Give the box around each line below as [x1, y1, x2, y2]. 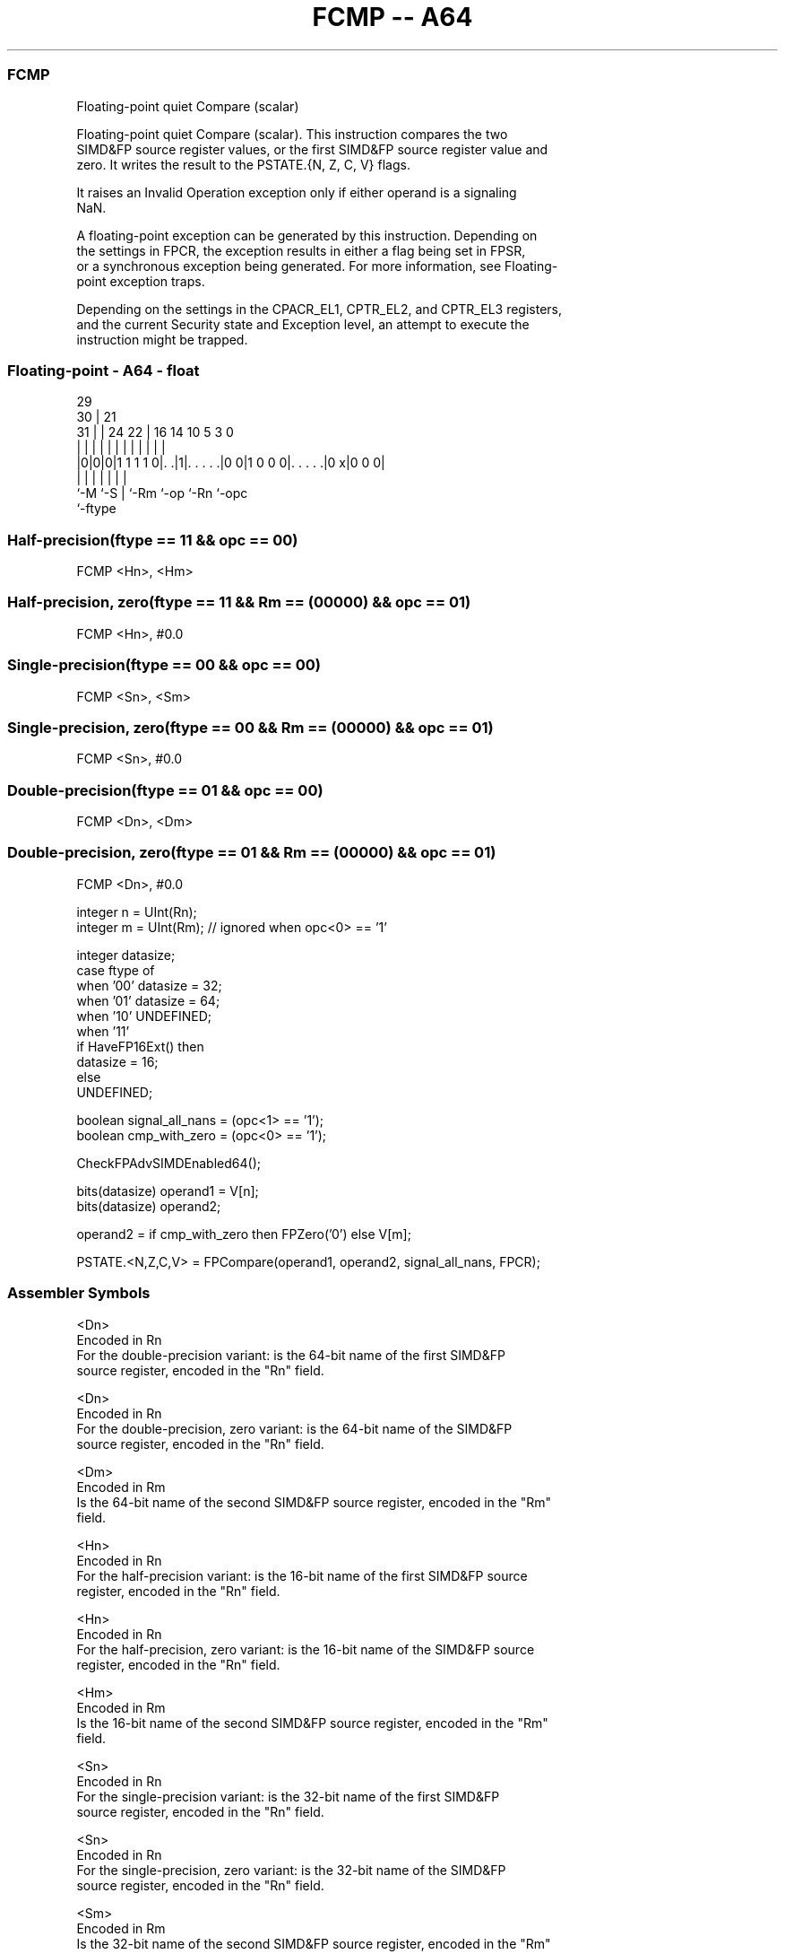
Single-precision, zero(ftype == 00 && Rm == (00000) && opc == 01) [7, 718, 494, 737]
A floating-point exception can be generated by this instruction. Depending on [76, 227, 538, 243]
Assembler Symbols [7, 1284, 151, 1303]
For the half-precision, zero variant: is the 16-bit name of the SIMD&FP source [76, 1641, 535, 1657]
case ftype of [76, 962, 155, 978]
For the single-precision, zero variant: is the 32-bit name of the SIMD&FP [76, 1862, 506, 1878]
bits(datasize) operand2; [76, 1198, 221, 1214]
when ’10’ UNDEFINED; [76, 1008, 212, 1024]
